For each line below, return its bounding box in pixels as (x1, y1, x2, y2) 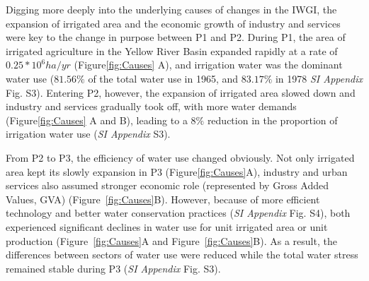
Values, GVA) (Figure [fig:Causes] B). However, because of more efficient (6, 191, 320, 206)
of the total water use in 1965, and (88, 71, 239, 85)
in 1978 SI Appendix (275, 71, 363, 85)
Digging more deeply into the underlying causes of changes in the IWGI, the (6, 2, 337, 16)
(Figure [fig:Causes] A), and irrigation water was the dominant (74, 57, 343, 72)
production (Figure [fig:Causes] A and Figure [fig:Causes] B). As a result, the (6, 233, 337, 248)
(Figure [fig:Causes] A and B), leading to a (6, 112, 188, 127)
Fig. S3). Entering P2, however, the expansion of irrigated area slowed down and (6, 85, 356, 100)
